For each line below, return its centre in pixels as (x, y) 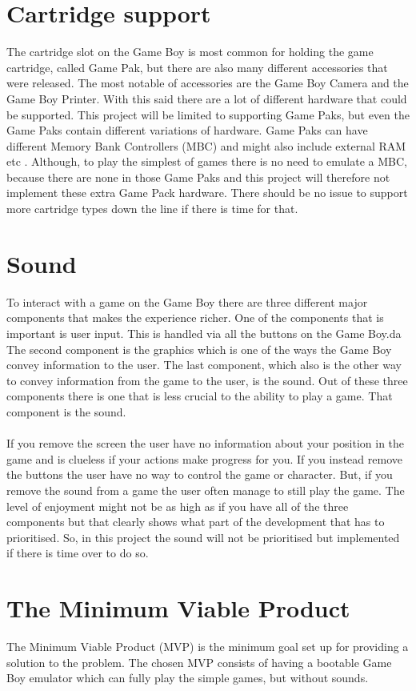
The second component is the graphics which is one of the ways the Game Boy (199, 349)
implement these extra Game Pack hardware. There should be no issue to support (207, 193)
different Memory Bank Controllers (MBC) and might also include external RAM (206, 145)
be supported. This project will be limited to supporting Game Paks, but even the (208, 114)
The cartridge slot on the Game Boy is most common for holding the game (190, 52)
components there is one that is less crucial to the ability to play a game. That (200, 396)
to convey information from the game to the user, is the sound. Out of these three (207, 380)
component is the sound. (66, 411)
